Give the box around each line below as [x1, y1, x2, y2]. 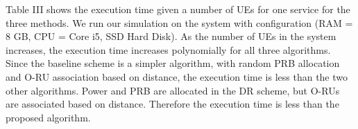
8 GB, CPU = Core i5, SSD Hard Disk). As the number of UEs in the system [6, 29, 336, 43]
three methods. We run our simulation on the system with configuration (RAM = [6, 15, 353, 30]
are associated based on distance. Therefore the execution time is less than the [6, 97, 339, 111]
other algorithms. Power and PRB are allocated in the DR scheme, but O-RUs [6, 83, 340, 97]
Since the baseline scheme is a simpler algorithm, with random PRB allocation [6, 56, 340, 70]
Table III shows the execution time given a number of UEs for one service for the [6, 2, 350, 16]
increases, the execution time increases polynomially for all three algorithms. [6, 42, 331, 57]
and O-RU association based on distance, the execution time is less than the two [6, 69, 348, 83]
